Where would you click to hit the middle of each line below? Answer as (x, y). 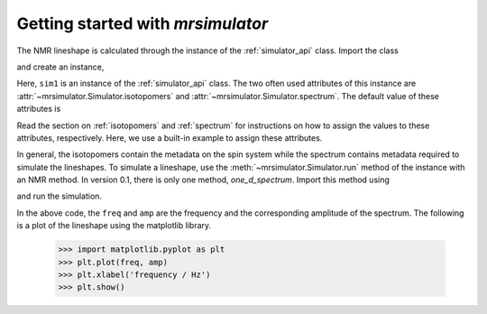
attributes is (39, 109)
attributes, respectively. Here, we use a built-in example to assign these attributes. (170, 138)
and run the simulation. (60, 196)
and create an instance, (60, 67)
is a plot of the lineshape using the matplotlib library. (114, 226)
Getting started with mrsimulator (142, 23)
